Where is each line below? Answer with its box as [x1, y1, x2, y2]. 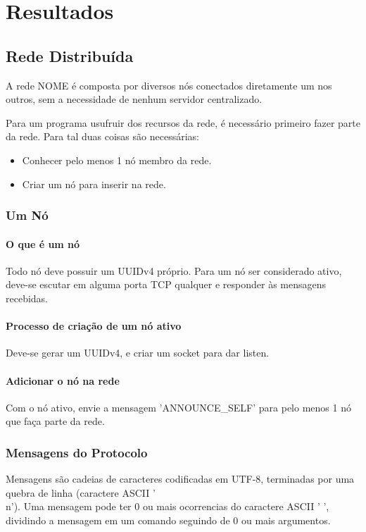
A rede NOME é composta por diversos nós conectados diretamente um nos [6, 78, 332, 92]
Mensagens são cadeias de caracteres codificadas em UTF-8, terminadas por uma [6, 471, 355, 486]
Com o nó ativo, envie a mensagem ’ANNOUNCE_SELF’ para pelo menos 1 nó [6, 400, 351, 414]
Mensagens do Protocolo [6, 443, 148, 461]
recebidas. [6, 290, 49, 305]
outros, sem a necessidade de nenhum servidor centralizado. [6, 92, 263, 106]
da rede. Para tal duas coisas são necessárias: [6, 129, 199, 144]
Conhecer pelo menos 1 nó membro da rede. [22, 152, 212, 167]
